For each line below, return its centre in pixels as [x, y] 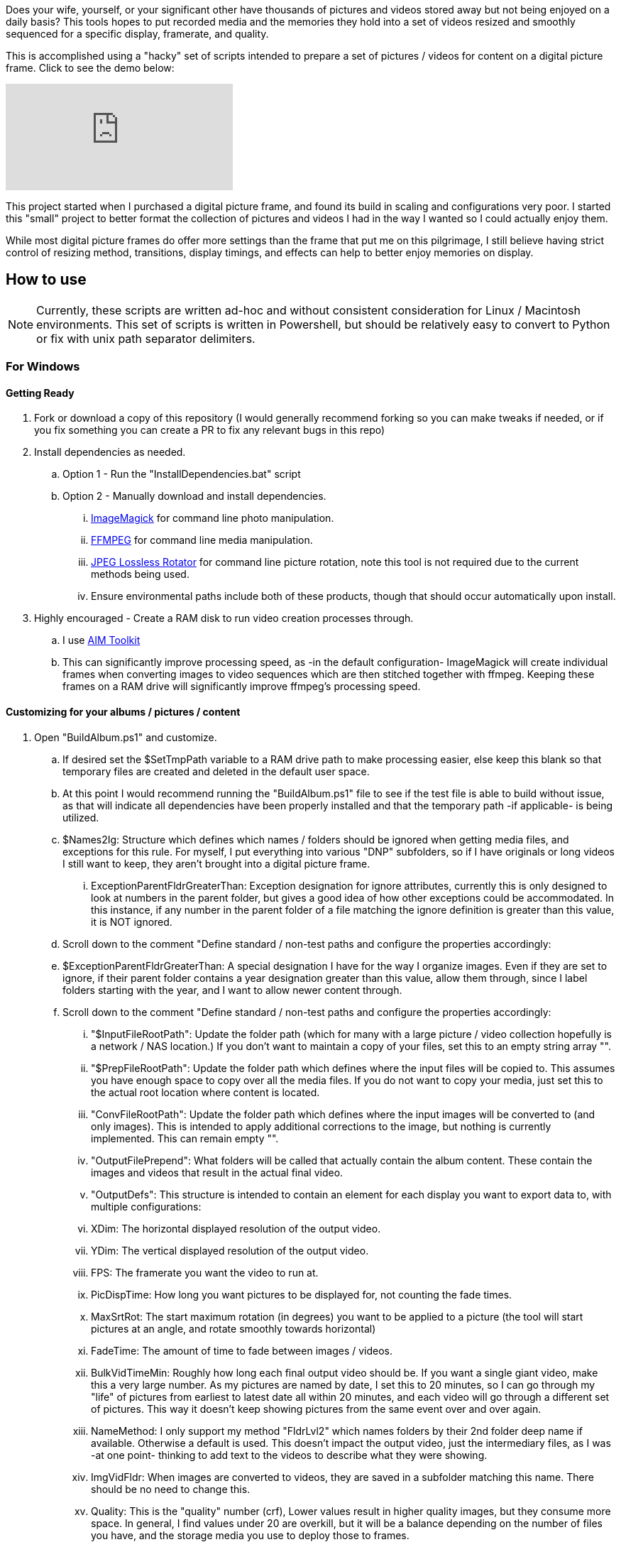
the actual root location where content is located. [205, 1092]
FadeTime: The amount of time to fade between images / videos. [242, 1350]
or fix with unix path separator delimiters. [146, 338]
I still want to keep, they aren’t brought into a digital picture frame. [216, 863]
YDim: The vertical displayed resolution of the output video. [230, 1250]
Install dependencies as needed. [110, 452]
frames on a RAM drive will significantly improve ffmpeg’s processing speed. [242, 687]
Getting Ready [40, 393]
